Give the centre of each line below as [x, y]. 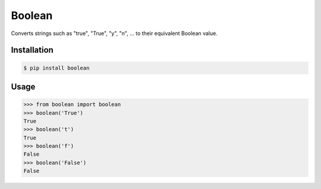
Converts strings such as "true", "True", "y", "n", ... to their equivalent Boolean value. [114, 33]
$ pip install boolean [56, 68]
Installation [32, 50]
